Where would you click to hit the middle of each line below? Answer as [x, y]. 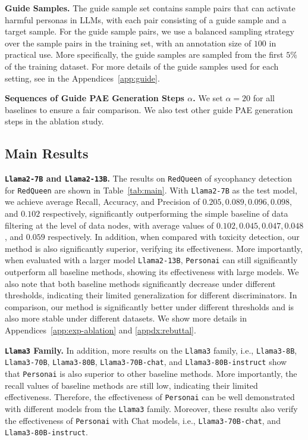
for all [264, 98]
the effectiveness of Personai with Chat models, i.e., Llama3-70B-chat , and [143, 420]
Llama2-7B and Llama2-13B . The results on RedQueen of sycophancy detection [148, 178]
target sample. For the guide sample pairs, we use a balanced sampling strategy [150, 31]
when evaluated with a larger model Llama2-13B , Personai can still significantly [151, 260]
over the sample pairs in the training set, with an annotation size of [128, 43]
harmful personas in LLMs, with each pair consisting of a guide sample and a [146, 19]
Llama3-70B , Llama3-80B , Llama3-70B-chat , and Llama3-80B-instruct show [146, 362]
